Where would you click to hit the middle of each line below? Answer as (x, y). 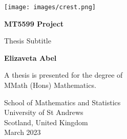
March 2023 (23, 132)
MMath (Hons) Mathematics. (50, 85)
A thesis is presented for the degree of (63, 75)
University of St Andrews (44, 112)
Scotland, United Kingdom (46, 122)
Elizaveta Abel (30, 57)
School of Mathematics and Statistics (62, 102)
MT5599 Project (34, 23)
